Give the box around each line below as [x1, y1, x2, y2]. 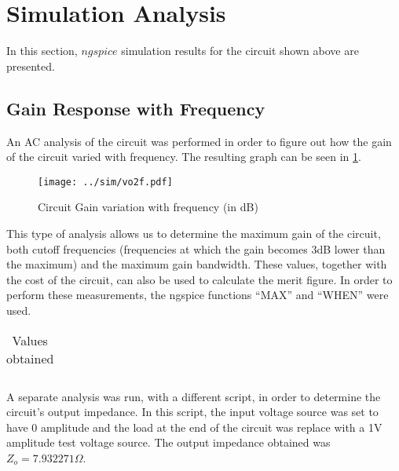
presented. [6, 57, 55, 74]
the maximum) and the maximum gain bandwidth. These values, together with [6, 256, 387, 272]
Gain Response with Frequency [6, 96, 265, 120]
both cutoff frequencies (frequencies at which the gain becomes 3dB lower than [6, 240, 386, 257]
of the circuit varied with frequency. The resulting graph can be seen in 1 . [6, 148, 361, 165]
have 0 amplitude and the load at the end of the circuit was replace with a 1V [6, 418, 383, 435]
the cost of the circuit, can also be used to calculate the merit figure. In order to [6, 271, 393, 287]
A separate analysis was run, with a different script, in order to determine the [6, 388, 381, 404]
